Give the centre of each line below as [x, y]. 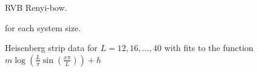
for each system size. [43, 27]
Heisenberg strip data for [51, 48]
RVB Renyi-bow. [36, 7]
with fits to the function [209, 48]
